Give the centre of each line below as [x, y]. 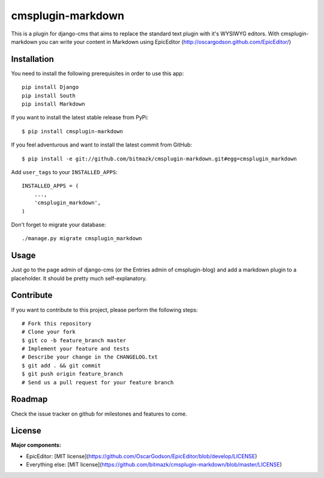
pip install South [49, 95]
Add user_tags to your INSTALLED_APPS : [64, 172]
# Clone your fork [49, 332]
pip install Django [50, 87]
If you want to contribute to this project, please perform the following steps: [104, 310]
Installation [32, 59]
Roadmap [29, 399]
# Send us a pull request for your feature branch [98, 382]
